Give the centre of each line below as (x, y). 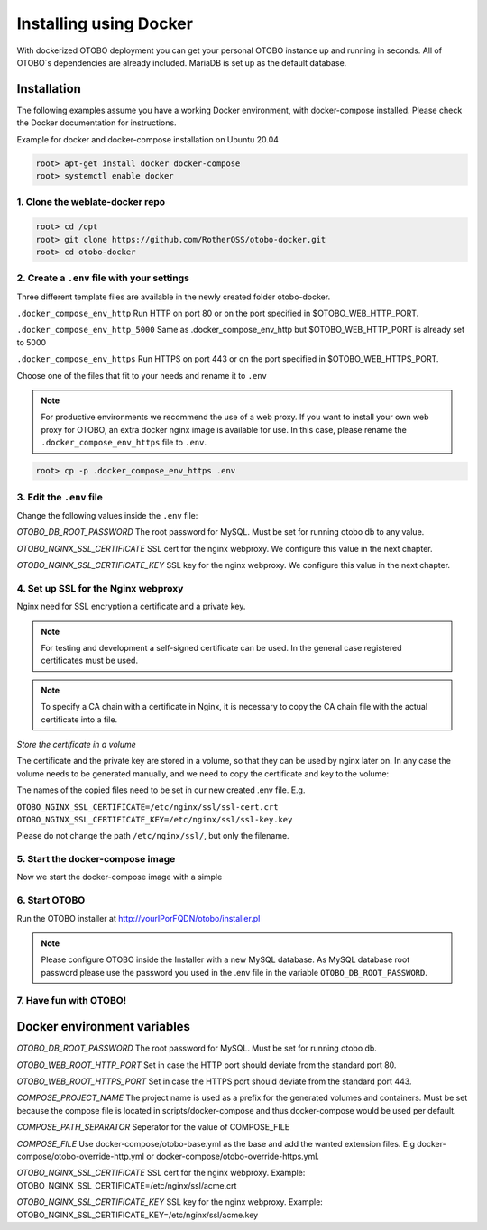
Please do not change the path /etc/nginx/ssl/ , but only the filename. (153, 836)
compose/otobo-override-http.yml (80, 1156)
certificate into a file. (79, 719)
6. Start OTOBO (51, 900)
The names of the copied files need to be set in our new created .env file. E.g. (161, 790)
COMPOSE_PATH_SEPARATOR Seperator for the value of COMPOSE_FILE (153, 1127)
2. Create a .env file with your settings (103, 278)
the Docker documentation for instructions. (96, 123)
